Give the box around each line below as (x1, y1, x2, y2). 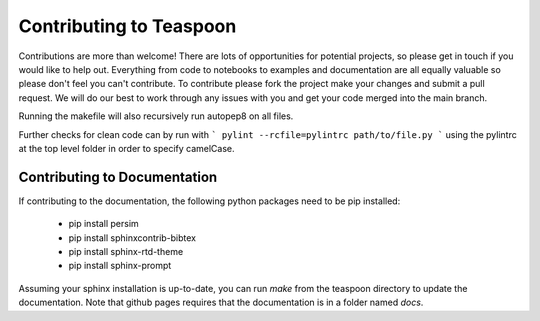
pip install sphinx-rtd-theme (68, 245, 184, 257)
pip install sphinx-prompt (68, 260, 172, 272)
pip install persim (68, 218, 139, 230)
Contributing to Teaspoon (18, 15, 237, 37)
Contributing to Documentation (18, 168, 218, 185)
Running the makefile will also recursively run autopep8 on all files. (18, 110, 294, 122)
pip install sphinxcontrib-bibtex (68, 231, 197, 244)
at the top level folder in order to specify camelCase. (18, 142, 235, 154)
